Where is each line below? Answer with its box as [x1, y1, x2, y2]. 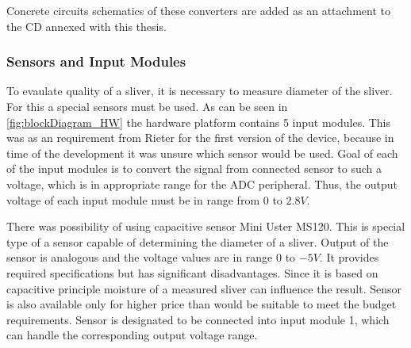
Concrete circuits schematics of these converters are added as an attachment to [6, 2, 390, 18]
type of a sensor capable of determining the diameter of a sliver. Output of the [6, 233, 389, 250]
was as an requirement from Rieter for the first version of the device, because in [6, 129, 394, 146]
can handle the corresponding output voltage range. [6, 327, 258, 343]
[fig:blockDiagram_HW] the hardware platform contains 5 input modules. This [6, 113, 391, 130]
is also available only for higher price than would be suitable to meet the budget [6, 296, 397, 312]
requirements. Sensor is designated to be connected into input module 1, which [6, 311, 390, 327]
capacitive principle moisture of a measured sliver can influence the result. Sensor [6, 280, 401, 296]
